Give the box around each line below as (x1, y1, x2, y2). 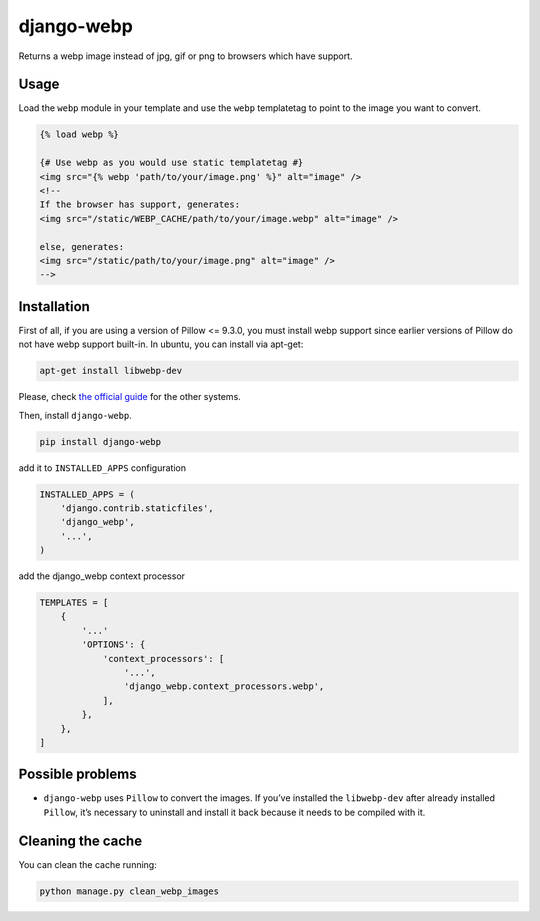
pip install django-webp (39, 436, 162, 447)
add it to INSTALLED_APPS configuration (18, 461, 187, 474)
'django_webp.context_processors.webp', (123, 681, 325, 692)
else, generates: (39, 241, 125, 252)
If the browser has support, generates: (39, 199, 240, 210)
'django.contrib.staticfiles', (60, 502, 214, 514)
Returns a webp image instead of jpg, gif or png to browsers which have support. (18, 50, 354, 62)
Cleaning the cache (18, 832, 143, 849)
